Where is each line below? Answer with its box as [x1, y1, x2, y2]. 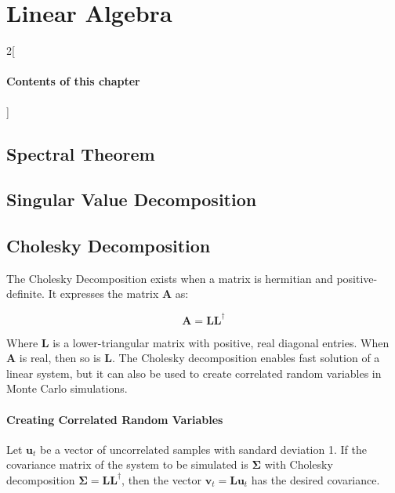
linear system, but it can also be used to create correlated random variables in [6, 364, 382, 381]
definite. [6, 285, 45, 302]
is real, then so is [19, 350, 101, 366]
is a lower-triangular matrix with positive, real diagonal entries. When [53, 334, 390, 350]
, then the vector [121, 471, 202, 488]
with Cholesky [264, 456, 333, 473]
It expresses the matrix [48, 285, 159, 302]
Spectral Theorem [6, 141, 155, 165]
